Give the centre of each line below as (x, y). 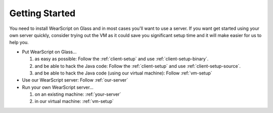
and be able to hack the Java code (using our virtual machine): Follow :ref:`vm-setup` (123, 73)
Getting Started (42, 13)
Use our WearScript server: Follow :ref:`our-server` (75, 80)
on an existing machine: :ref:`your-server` (78, 94)
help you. (19, 43)
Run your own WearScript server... (58, 87)
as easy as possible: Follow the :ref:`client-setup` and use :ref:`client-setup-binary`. (122, 59)
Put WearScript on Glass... (49, 52)
